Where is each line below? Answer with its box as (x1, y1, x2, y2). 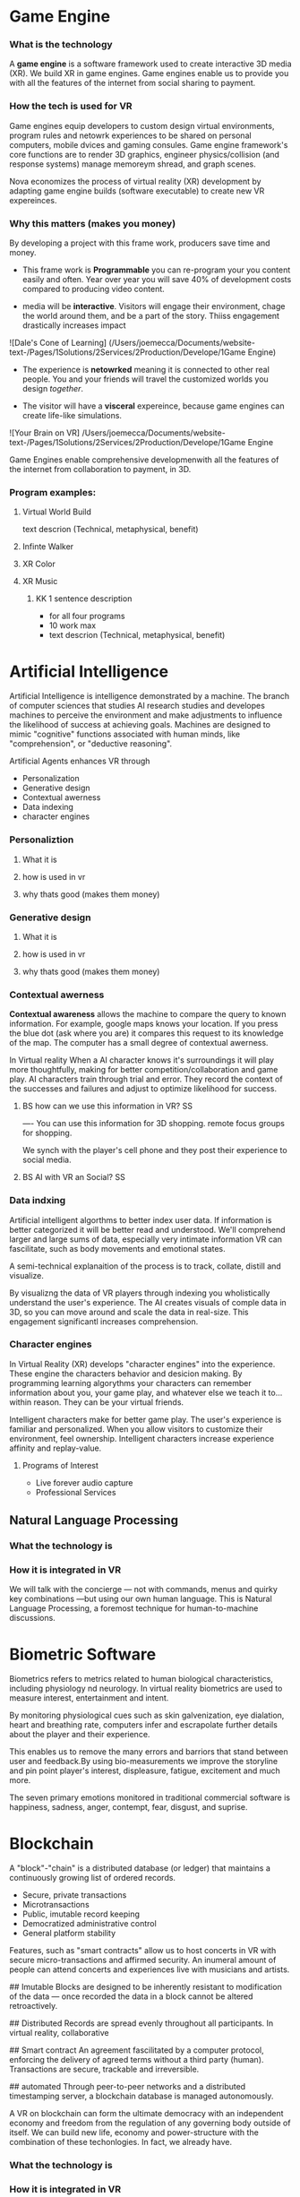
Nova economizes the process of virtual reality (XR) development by (9, 176, 261, 186)
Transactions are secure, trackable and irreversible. (9, 2063, 200, 2075)
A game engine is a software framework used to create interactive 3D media (9, 58, 292, 69)
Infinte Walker (21, 541, 74, 552)
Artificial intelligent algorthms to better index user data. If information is (9, 1214, 272, 1225)
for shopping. (21, 1127, 73, 1139)
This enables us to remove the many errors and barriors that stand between (9, 1746, 288, 1757)
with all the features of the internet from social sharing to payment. (9, 78, 256, 89)
